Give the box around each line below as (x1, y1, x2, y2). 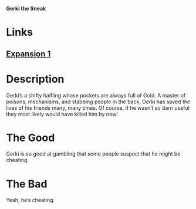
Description (6, 72, 65, 86)
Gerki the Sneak (6, 5, 46, 12)
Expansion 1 (6, 49, 51, 59)
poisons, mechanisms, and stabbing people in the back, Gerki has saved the (6, 98, 191, 105)
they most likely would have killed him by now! (6, 110, 119, 117)
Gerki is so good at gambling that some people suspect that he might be (6, 150, 181, 157)
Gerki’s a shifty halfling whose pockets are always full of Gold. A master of (6, 92, 186, 99)
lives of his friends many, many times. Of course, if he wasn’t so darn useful (6, 104, 190, 111)
